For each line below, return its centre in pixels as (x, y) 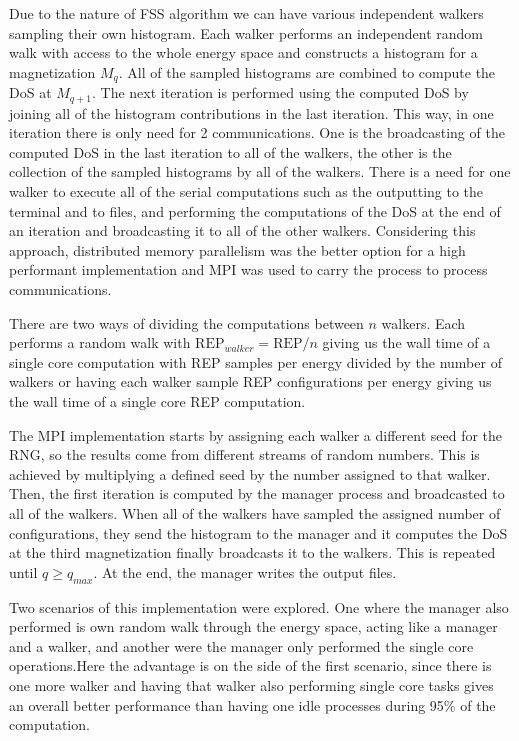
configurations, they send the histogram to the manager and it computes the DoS (258, 532)
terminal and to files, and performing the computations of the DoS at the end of (255, 210)
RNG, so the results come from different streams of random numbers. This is (244, 454)
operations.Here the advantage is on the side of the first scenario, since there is (250, 665)
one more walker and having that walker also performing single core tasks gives (251, 684)
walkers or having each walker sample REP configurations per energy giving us (250, 381)
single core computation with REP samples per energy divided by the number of (255, 361)
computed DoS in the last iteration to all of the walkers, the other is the (230, 151)
